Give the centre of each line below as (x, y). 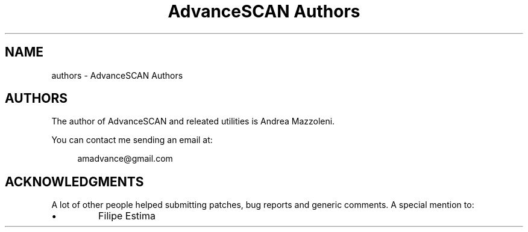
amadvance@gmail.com (125, 159)
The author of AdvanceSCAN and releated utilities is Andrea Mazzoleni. (193, 121)
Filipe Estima (127, 216)
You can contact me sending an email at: (132, 140)
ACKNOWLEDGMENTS (74, 182)
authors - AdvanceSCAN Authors (117, 75)
